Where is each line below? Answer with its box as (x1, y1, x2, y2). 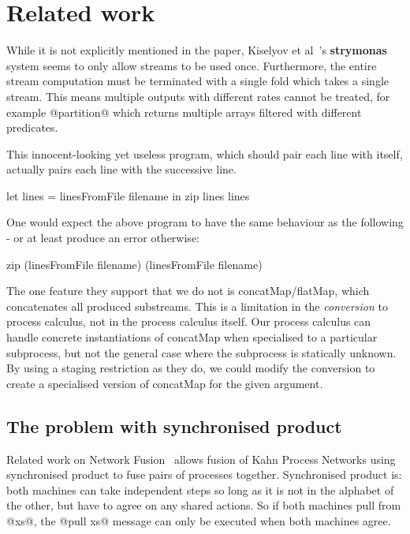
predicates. (6, 119, 58, 136)
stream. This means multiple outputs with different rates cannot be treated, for (6, 88, 390, 104)
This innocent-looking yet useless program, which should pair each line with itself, (6, 145, 403, 162)
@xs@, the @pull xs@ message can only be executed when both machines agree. (6, 512, 391, 528)
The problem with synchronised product (6, 413, 342, 438)
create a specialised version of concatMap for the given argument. (6, 375, 323, 391)
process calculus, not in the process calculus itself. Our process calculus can (6, 313, 371, 330)
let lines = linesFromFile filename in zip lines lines (6, 187, 250, 204)
